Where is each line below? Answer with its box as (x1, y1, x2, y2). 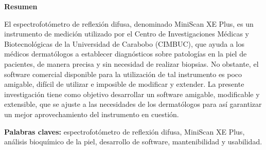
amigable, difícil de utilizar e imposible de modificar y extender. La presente (4, 79, 244, 89)
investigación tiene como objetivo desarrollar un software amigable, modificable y (4, 88, 260, 99)
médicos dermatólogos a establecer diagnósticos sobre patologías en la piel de (4, 48, 247, 59)
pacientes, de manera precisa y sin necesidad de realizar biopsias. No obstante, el (4, 58, 259, 69)
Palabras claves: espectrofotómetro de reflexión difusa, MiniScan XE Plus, (4, 126, 245, 137)
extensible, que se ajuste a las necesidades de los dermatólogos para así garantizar (4, 99, 262, 109)
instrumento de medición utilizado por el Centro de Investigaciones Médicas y (4, 28, 250, 39)
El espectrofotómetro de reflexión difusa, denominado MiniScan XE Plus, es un (4, 18, 254, 29)
